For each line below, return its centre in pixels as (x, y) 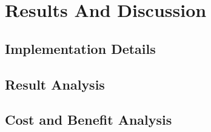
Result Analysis (55, 84)
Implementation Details (80, 48)
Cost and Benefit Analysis (89, 120)
